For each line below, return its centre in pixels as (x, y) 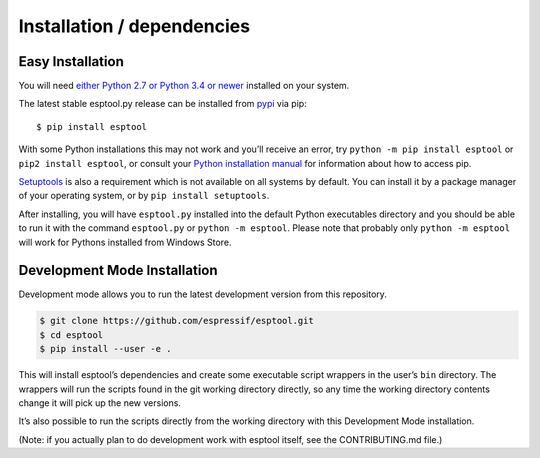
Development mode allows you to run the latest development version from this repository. (202, 294)
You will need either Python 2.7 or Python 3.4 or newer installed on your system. (184, 86)
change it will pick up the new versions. (100, 403)
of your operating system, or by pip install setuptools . (144, 196)
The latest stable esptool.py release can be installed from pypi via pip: (162, 104)
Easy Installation (71, 61)
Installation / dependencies (134, 26)
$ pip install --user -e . (105, 349)
